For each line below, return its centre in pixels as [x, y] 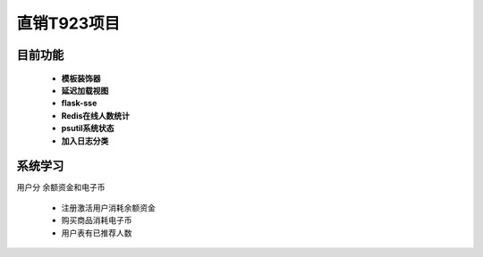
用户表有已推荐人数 [97, 233]
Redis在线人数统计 [95, 115]
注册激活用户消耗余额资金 [108, 207]
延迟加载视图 [85, 90]
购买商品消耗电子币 [97, 220]
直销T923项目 [68, 23]
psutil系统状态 [88, 128]
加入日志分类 [85, 141]
